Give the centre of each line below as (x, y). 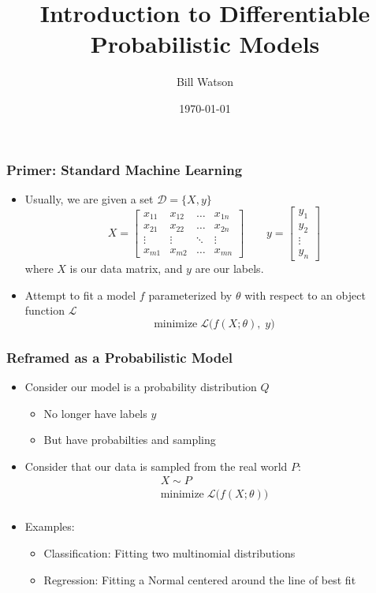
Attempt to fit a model (80, 295)
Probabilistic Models (205, 44)
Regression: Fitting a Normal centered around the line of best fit (200, 579)
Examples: (50, 526)
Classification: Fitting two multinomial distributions (169, 552)
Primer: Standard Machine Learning (125, 169)
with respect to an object (305, 295)
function (45, 310)
